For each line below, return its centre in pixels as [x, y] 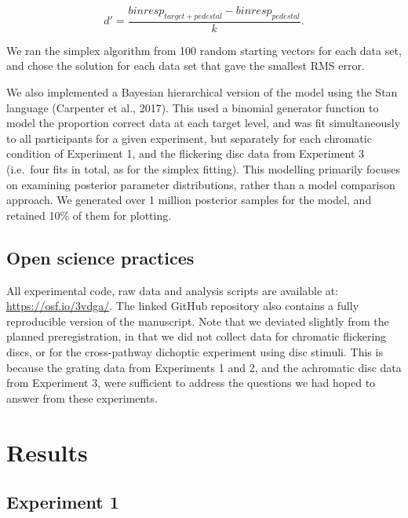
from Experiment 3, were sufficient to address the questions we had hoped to [191, 383]
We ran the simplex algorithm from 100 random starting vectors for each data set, [204, 50]
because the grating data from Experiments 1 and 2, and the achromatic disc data [204, 367]
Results [47, 452]
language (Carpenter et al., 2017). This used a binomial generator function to [193, 107]
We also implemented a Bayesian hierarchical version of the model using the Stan [202, 92]
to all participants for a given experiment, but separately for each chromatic [189, 138]
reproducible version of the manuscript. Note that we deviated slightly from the [198, 321]
